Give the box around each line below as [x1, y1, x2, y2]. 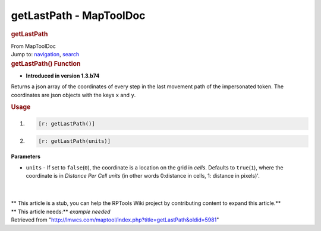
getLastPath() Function [11, 59, 81, 68]
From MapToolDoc [11, 42, 56, 50]
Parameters [11, 153, 41, 160]
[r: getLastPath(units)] [38, 138, 111, 145]
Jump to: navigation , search [11, 51, 80, 58]
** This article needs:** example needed [11, 208, 111, 215]
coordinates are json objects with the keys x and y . [11, 91, 136, 98]
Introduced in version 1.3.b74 [26, 72, 100, 79]
